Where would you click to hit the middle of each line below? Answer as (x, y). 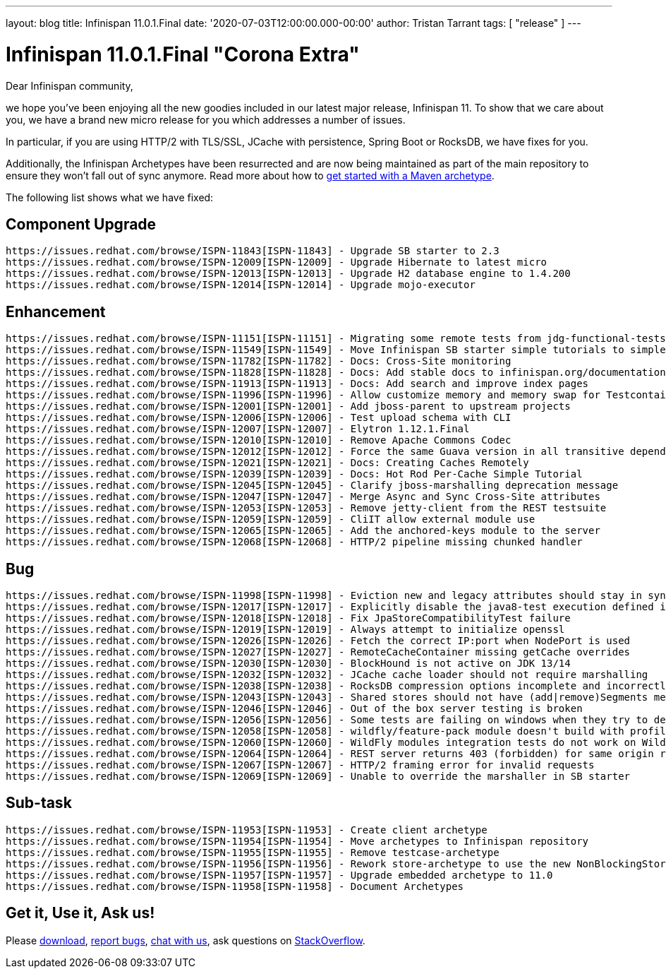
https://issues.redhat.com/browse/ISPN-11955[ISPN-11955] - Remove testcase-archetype (253, 852)
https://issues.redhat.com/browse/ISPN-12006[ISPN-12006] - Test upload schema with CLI (259, 418)
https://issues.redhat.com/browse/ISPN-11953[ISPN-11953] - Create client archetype (247, 830)
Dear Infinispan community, (69, 85)
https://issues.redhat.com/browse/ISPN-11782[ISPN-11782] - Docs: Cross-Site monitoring (259, 361)
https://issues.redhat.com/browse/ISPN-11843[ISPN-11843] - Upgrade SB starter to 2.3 (253, 251)
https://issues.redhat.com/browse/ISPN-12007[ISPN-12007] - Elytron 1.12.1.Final (238, 429)
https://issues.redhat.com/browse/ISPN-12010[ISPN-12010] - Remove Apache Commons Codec (259, 440)
